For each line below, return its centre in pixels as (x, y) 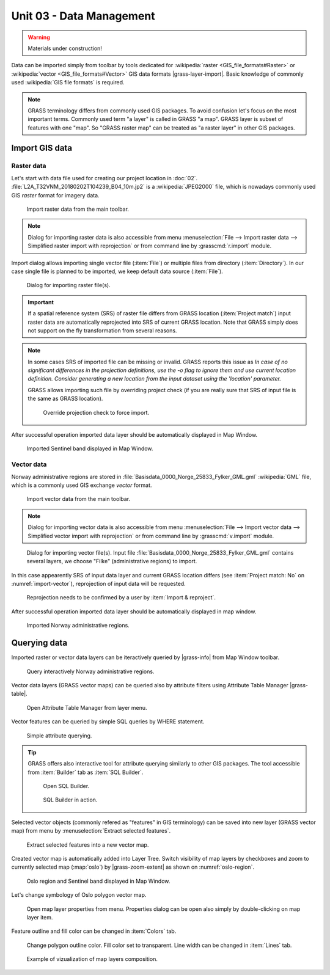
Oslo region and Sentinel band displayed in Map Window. (98, 881)
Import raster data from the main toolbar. (78, 209)
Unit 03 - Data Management (83, 16)
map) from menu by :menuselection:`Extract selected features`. (91, 831)
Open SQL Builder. (66, 786)
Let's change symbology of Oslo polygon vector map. (79, 895)
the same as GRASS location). (65, 399)
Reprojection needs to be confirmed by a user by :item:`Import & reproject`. (121, 597)
